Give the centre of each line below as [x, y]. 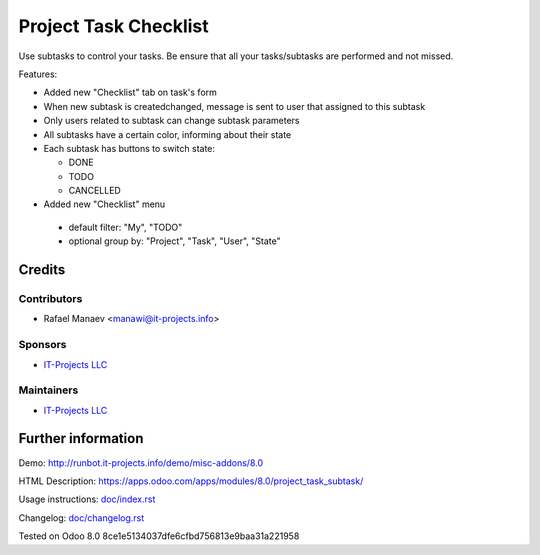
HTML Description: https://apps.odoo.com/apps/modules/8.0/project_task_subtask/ [191, 481]
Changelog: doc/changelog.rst [81, 517]
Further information [81, 438]
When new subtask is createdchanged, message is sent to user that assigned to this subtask [234, 106]
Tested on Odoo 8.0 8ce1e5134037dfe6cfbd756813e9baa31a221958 [159, 536]
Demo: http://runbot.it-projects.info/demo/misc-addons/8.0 [141, 462]
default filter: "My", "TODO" [125, 227]
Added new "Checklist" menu [104, 204]
